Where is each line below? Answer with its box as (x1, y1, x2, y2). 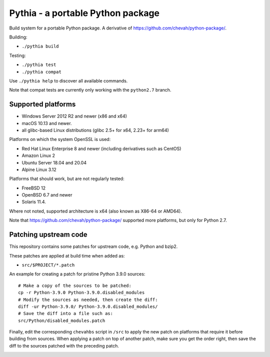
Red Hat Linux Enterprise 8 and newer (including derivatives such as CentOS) (21, 145, 181, 151)
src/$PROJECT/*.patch (21, 262, 75, 267)
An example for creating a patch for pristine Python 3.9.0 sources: (9, 271, 145, 277)
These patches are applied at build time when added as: (9, 252, 125, 258)
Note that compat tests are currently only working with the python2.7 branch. (9, 87, 171, 93)
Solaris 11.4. (21, 199, 46, 205)
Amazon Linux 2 (21, 152, 55, 158)
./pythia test (21, 62, 56, 67)
